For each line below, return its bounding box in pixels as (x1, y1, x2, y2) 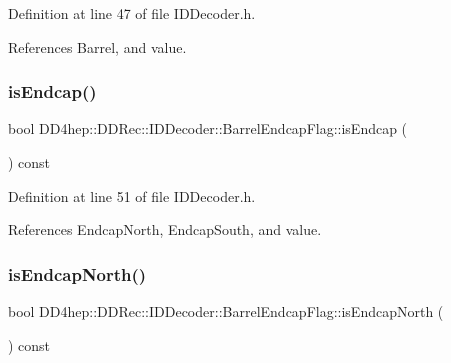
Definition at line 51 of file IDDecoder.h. (8, 185, 256, 206)
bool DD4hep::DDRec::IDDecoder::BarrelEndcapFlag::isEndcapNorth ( (8, 301, 444, 321)
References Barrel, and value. (8, 36, 187, 57)
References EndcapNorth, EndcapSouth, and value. (8, 219, 322, 240)
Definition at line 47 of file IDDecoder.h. (8, 3, 256, 23)
